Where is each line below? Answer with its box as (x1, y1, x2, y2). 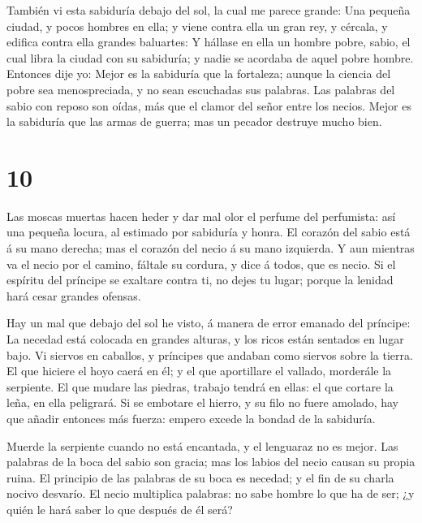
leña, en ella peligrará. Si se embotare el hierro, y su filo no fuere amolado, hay (6, 394, 398, 411)
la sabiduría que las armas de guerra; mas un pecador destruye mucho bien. (6, 113, 382, 130)
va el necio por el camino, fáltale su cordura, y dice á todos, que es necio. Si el (6, 255, 396, 272)
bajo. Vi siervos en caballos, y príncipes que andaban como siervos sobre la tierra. (6, 346, 413, 363)
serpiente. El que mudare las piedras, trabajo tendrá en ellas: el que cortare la (6, 378, 394, 395)
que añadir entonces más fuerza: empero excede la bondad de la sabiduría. (6, 410, 376, 426)
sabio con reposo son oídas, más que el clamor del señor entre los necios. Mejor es (6, 97, 411, 114)
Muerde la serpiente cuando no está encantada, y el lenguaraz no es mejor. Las (6, 437, 398, 454)
